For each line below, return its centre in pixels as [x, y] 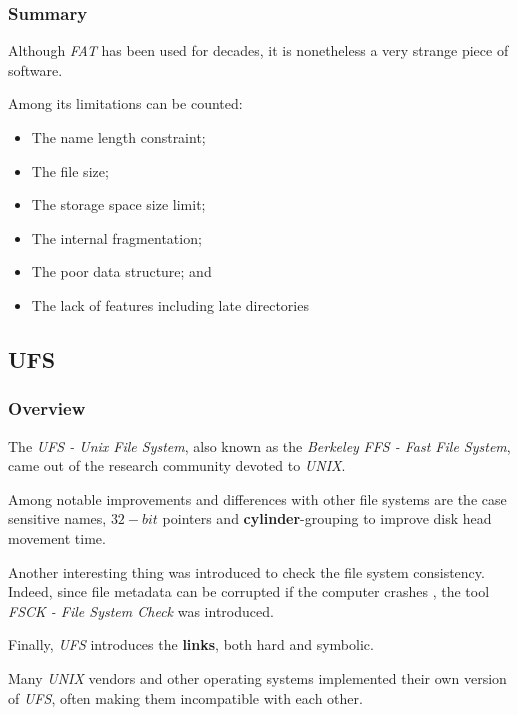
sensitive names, [57, 518]
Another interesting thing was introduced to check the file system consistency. [246, 571]
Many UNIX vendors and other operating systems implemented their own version [257, 677]
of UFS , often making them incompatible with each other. [185, 697]
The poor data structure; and [121, 271]
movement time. [57, 537]
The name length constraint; [118, 137]
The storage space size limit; [118, 204]
